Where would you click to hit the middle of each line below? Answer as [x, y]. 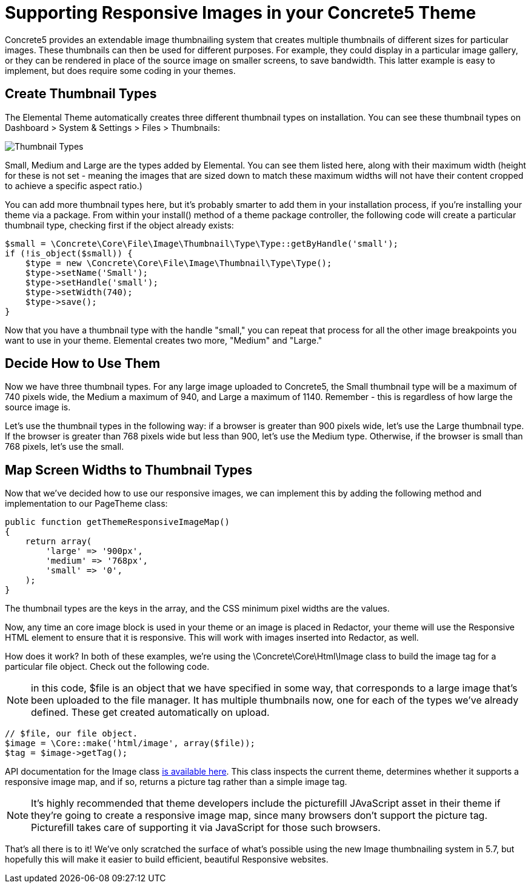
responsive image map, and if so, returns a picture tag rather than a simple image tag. [176, 782]
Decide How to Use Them [83, 364]
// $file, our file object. [72, 734]
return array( [58, 542]
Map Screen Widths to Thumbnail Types [129, 470]
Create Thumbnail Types [81, 94]
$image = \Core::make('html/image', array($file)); [130, 743]
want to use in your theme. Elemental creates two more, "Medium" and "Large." [164, 340]
